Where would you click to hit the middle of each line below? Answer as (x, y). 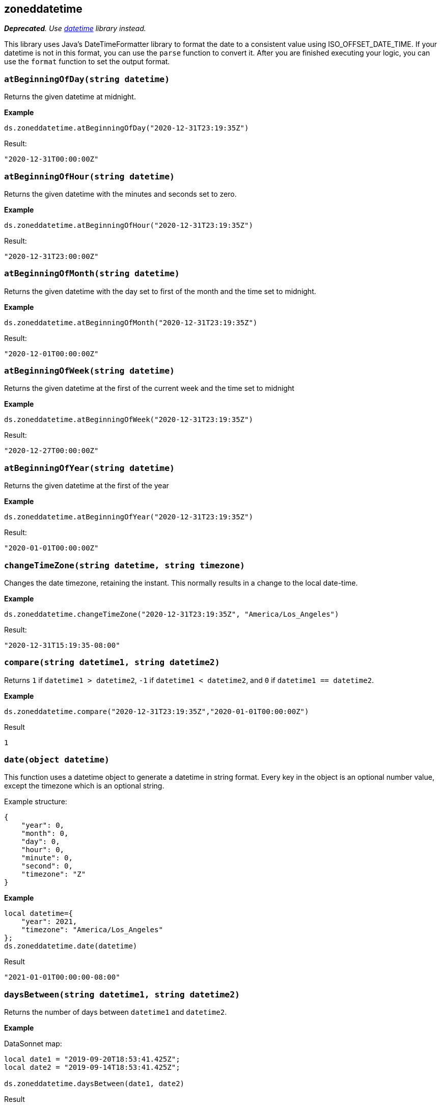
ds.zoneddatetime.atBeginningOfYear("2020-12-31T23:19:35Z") (129, 517)
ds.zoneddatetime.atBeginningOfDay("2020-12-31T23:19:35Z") (127, 128)
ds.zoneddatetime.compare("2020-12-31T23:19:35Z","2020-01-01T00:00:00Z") (157, 711)
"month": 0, (45, 834)
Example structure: (36, 802)
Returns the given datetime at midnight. (70, 97)
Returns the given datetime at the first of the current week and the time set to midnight (149, 388)
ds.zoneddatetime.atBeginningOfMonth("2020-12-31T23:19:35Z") (131, 322)
